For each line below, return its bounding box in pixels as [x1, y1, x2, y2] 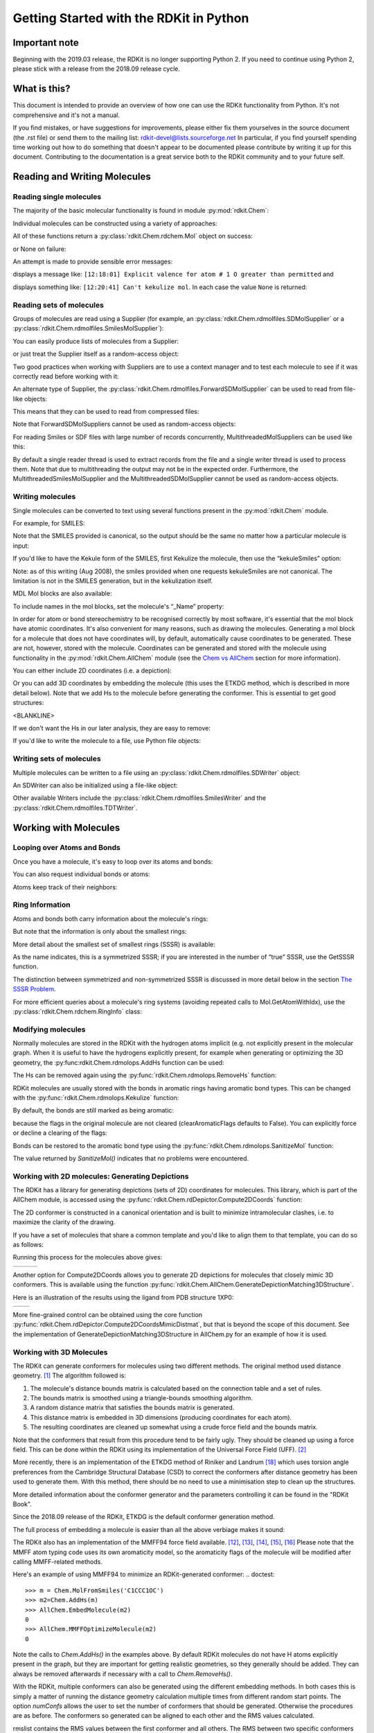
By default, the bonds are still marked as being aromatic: [12, 1106, 175, 1115]
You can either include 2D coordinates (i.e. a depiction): [12, 666, 172, 675]
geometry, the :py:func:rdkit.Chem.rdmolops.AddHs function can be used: [12, 1058, 224, 1067]
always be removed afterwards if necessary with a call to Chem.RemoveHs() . [12, 1669, 233, 1678]
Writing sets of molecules [12, 754, 101, 764]
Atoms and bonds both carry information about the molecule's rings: [12, 914, 208, 923]
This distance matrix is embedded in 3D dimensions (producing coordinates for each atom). [30, 1413, 292, 1421]
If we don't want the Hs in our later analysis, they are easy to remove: [12, 724, 211, 732]
